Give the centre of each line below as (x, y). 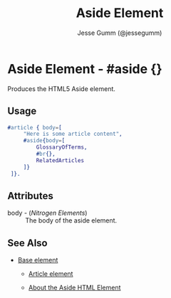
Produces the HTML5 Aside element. (62, 89)
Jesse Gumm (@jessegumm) (120, 33)
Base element (38, 260)
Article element (51, 274)
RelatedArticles (60, 160)
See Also (27, 243)
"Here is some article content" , (73, 134)
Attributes (30, 196)
